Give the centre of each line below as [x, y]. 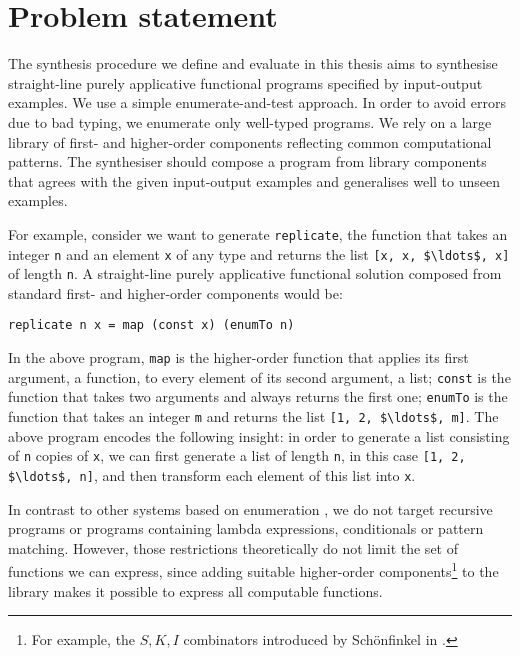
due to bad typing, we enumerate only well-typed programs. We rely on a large [250, 121]
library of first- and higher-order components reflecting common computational [250, 141]
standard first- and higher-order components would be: [175, 292]
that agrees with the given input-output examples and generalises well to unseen [254, 180]
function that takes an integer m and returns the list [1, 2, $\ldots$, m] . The [253, 416]
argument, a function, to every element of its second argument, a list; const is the [259, 376]
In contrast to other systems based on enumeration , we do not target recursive [250, 508]
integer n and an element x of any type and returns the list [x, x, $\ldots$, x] [259, 253]
